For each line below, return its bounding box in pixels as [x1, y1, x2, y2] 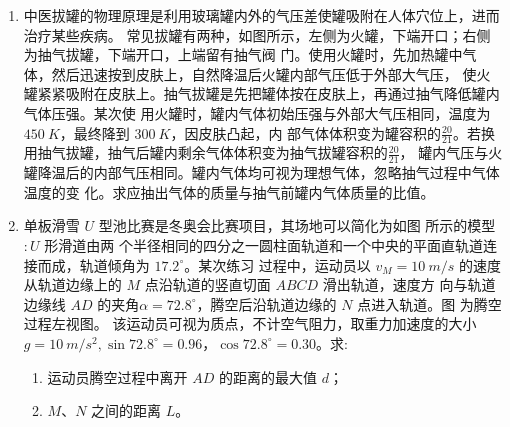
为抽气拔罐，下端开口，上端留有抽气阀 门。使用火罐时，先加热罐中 [23, 44, 463, 65]
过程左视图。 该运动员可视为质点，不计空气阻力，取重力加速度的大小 [23, 313, 477, 334]
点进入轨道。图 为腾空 [357, 293, 502, 314]
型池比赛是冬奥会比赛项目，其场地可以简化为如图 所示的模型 [98, 215, 496, 236]
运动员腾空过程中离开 [47, 366, 188, 387]
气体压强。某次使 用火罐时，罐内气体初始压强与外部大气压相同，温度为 [23, 102, 491, 123]
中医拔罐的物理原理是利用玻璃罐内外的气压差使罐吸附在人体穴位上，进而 [23, 5, 500, 25]
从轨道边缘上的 [23, 274, 122, 295]
